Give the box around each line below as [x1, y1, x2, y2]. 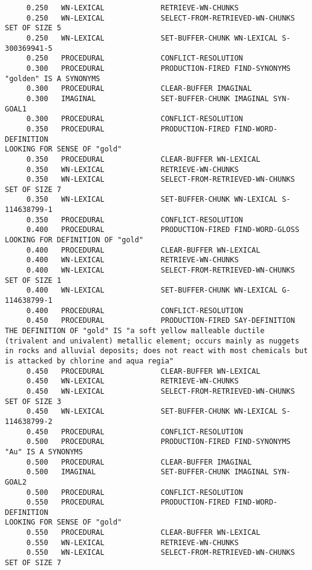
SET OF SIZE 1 [5, 276, 62, 285]
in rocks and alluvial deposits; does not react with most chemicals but [5, 346, 308, 356]
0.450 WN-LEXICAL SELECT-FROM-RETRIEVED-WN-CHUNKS [26, 386, 295, 396]
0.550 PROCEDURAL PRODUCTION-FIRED [26, 498, 230, 507]
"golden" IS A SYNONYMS [5, 74, 100, 83]
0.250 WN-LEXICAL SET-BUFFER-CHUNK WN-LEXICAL [26, 33, 278, 42]
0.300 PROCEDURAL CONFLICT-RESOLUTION [26, 114, 243, 124]
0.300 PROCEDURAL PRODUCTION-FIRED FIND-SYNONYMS [26, 64, 291, 73]
